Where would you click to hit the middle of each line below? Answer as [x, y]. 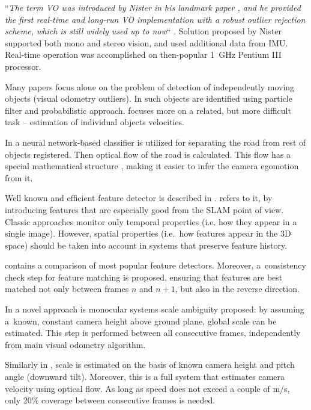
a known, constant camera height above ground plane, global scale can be [141, 321]
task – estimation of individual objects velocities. [95, 122]
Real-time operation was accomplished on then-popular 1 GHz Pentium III [143, 54]
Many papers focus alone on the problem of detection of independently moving [150, 86]
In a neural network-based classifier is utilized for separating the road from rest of [155, 142]
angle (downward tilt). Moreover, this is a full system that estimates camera [145, 377]
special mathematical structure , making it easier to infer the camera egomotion [152, 166]
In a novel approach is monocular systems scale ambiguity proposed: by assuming [155, 309]
